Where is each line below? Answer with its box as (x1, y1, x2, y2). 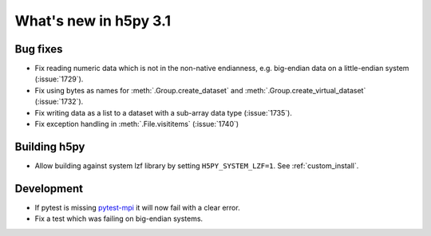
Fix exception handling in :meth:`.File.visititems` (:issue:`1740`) (34, 120, 239, 129)
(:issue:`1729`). (34, 74, 84, 84)
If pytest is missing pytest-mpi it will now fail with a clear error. (34, 203, 240, 212)
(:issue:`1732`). (34, 96, 84, 107)
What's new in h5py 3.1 (14, 12, 172, 29)
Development (14, 182, 84, 195)
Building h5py (14, 140, 85, 153)
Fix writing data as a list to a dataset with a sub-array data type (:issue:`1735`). (34, 108, 293, 117)
